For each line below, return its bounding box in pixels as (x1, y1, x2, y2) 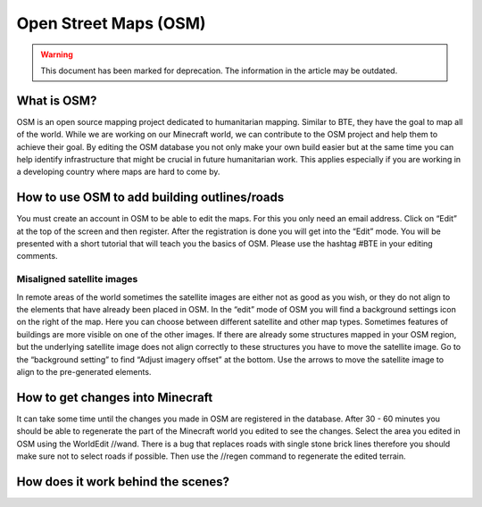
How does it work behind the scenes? (16, 474, 230, 489)
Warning (40, 49, 73, 60)
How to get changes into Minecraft (16, 389, 213, 405)
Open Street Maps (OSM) (16, 13, 206, 33)
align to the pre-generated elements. (16, 366, 152, 377)
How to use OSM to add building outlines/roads (16, 190, 285, 205)
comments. (16, 251, 58, 262)
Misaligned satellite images (16, 273, 138, 286)
